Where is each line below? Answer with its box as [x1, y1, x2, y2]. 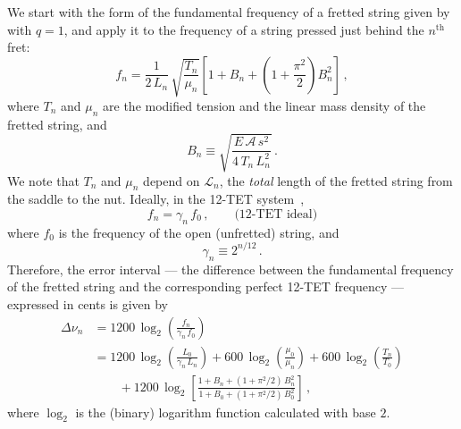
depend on [143, 171, 200, 189]
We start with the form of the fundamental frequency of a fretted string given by [7, 3, 450, 21]
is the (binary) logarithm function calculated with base [75, 402, 376, 421]
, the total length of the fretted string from [219, 171, 453, 189]
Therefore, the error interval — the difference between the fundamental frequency [7, 259, 454, 278]
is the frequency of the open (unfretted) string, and [58, 223, 339, 241]
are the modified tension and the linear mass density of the [103, 96, 426, 114]
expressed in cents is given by [7, 294, 168, 313]
